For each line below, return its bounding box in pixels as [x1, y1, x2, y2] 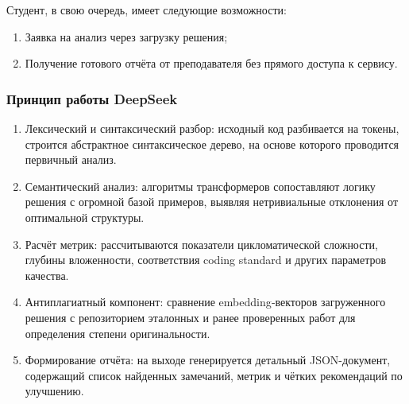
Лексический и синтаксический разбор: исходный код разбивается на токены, [25, 120, 399, 136]
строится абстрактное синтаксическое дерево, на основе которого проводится [25, 135, 399, 152]
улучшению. [25, 383, 84, 399]
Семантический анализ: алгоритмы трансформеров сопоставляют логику [25, 177, 376, 194]
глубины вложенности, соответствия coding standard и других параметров [25, 251, 387, 268]
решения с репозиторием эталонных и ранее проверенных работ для [25, 309, 356, 325]
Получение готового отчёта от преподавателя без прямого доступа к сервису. [25, 55, 398, 72]
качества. [25, 266, 69, 283]
